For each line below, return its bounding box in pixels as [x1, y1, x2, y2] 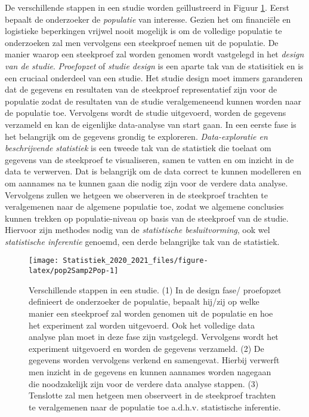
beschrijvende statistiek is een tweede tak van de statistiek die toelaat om [5, 142, 271, 154]
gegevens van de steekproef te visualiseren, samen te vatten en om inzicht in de [5, 153, 294, 165]
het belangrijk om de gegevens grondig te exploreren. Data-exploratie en [5, 130, 268, 142]
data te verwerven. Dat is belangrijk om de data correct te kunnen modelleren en [5, 165, 302, 177]
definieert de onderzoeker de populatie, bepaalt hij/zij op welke [29, 295, 259, 308]
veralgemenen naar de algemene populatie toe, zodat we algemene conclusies [5, 200, 284, 213]
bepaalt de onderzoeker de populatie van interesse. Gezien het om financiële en [5, 13, 291, 25]
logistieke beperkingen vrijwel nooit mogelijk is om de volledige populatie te [5, 24, 282, 37]
